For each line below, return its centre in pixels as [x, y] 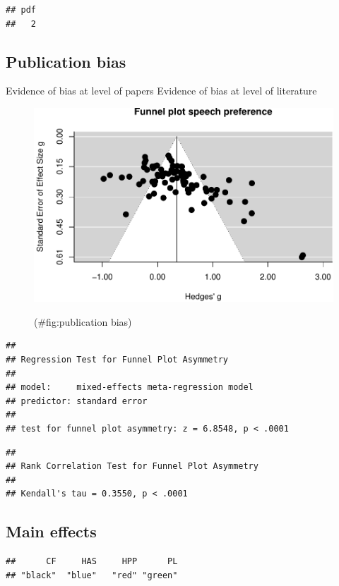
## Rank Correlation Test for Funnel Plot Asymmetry [132, 466]
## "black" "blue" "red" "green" [92, 575]
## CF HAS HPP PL [92, 562]
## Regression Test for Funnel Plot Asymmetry [117, 360]
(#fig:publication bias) [83, 321]
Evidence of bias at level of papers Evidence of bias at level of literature [161, 91]
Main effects [51, 531]
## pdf [21, 10]
